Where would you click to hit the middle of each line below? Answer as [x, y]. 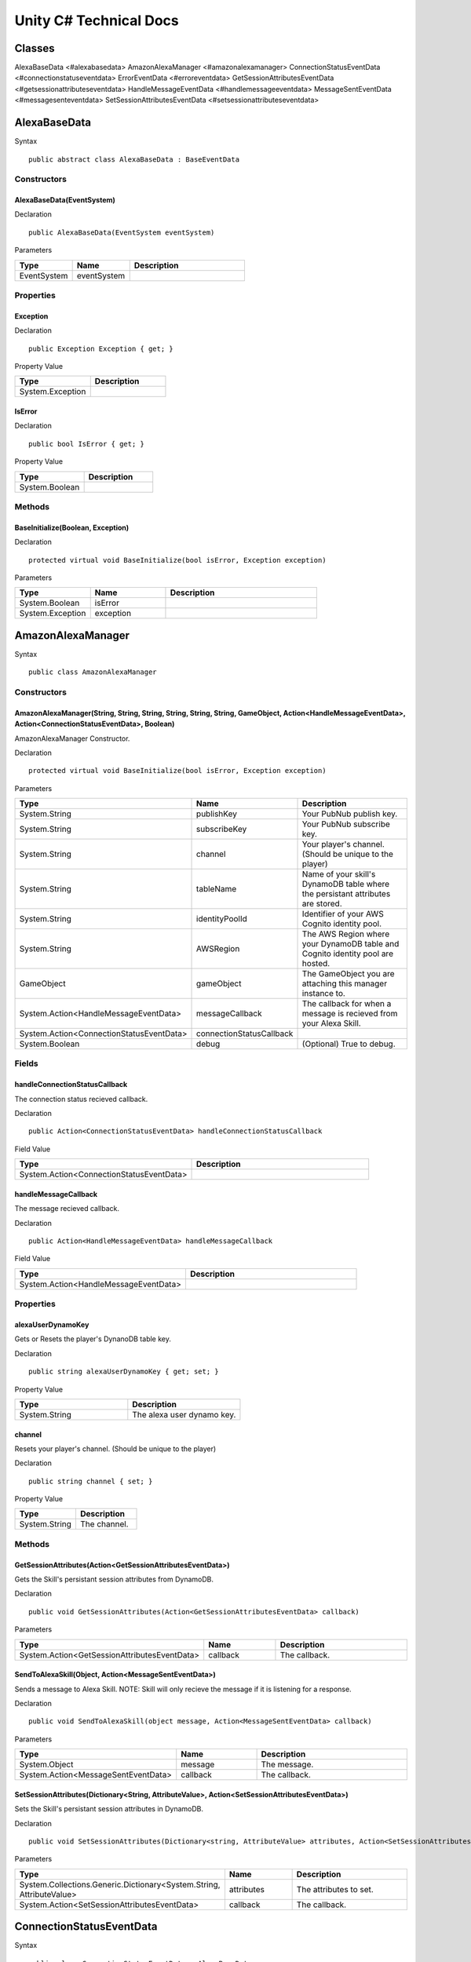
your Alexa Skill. [331, 1023]
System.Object [46, 1764]
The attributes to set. [335, 1889]
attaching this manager [345, 983]
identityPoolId [222, 919]
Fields [26, 1063]
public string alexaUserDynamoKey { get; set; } [124, 1372]
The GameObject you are [349, 974]
